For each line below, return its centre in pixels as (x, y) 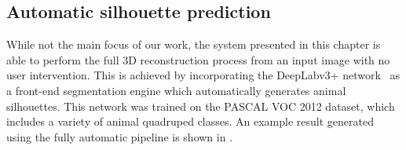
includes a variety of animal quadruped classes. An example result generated (190, 121)
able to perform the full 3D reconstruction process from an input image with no (198, 59)
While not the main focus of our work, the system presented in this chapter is (194, 44)
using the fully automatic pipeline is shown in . (120, 136)
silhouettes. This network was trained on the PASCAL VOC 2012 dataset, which (201, 106)
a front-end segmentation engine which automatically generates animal (176, 90)
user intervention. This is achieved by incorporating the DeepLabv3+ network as (203, 75)
